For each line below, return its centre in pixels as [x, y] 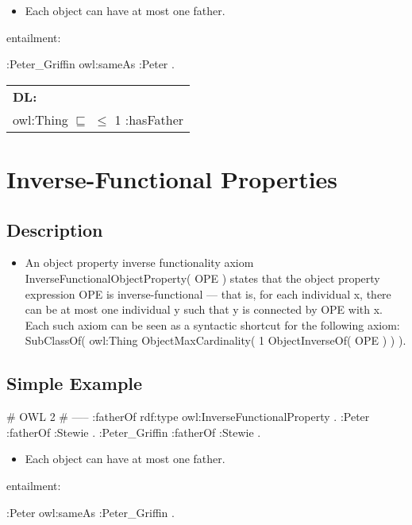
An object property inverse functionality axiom [139, 262]
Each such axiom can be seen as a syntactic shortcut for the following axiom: [212, 324]
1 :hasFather [149, 119]
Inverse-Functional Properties [172, 178]
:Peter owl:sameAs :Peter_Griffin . [90, 512]
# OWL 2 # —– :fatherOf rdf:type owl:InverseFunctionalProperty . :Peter [188, 417]
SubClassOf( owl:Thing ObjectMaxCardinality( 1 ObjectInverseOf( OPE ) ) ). [216, 340]
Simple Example [75, 383]
